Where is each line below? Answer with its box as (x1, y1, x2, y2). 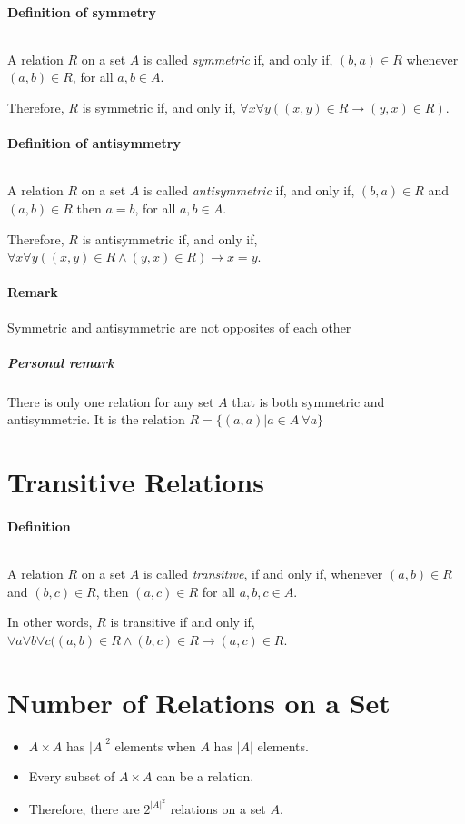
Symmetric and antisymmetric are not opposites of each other (7, 317, 351, 336)
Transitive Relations (7, 463, 264, 501)
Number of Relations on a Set (7, 683, 391, 720)
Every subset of (28, 767, 115, 786)
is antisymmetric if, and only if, (82, 229, 258, 248)
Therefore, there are (28, 799, 140, 818)
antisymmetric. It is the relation (7, 410, 185, 429)
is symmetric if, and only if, (82, 97, 236, 116)
